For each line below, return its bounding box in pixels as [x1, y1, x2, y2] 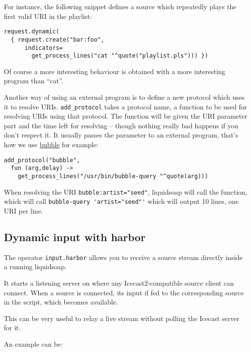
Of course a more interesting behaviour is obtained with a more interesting [4, 66, 225, 76]
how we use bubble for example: [4, 139, 99, 150]
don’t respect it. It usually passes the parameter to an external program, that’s [4, 130, 238, 140]
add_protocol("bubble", [4, 156, 80, 164]
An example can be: [4, 338, 63, 349]
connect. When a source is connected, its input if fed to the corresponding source [4, 287, 244, 297]
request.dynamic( [4, 28, 59, 35]
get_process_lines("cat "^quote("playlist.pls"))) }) [31, 52, 208, 60]
